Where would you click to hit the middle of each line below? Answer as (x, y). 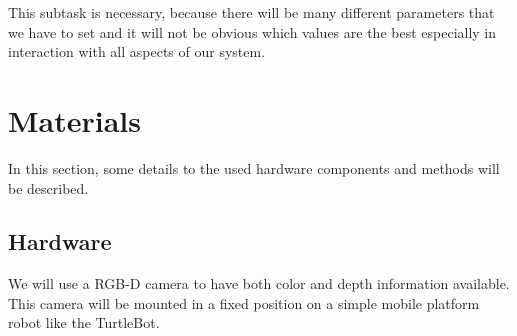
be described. (48, 187)
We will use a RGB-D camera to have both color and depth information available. (259, 283)
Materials (75, 119)
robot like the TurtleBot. (84, 322)
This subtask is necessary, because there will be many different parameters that (251, 12)
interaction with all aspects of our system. (137, 51)
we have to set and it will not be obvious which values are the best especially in (252, 31)
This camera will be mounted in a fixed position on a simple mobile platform (244, 302)
